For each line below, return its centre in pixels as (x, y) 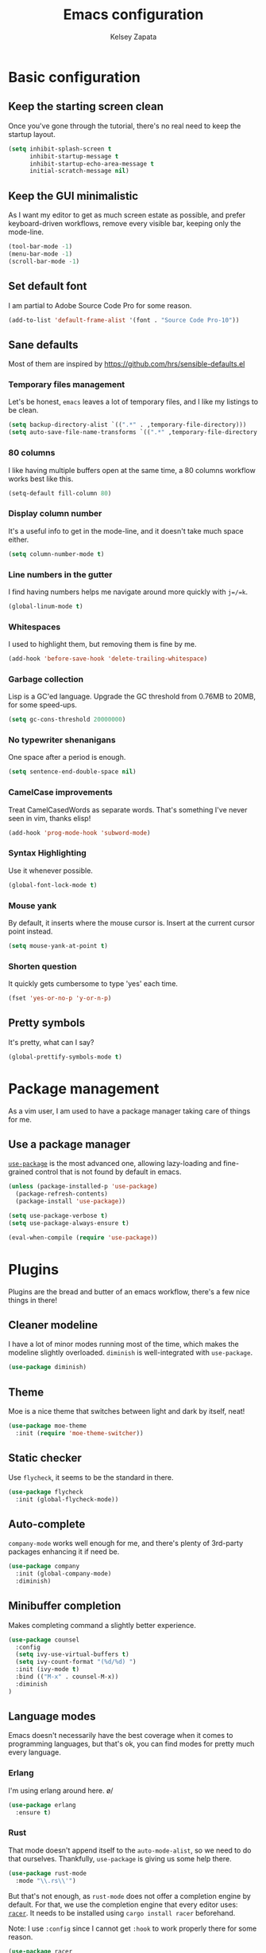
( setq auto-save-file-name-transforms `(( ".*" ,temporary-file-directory (133, 432)
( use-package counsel (44, 1640)
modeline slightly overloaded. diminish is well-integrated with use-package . (130, 1352)
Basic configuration (75, 77)
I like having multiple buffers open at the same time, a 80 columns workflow (132, 470)
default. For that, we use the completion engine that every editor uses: (123, 1904)
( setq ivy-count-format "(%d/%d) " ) (76, 1662)
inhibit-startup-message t (74, 156)
